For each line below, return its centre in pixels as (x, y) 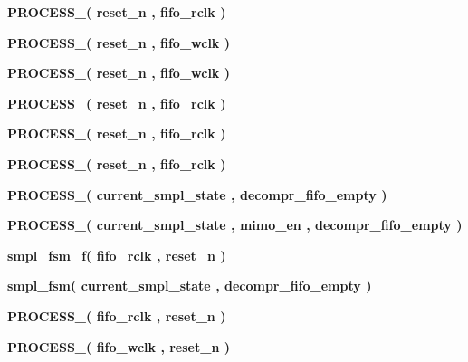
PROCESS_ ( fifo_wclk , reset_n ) (119, 346)
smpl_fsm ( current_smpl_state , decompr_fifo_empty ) (190, 286)
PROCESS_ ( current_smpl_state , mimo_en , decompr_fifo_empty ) (235, 225)
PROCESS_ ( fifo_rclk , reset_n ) (117, 315)
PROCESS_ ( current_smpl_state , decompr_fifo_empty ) (197, 194)
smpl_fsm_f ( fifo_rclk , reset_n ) (117, 255)
